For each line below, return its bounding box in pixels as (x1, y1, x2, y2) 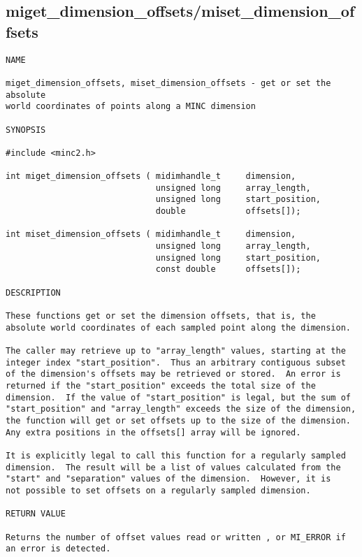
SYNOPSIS (6, 124, 46, 135)
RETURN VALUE (6, 509, 66, 519)
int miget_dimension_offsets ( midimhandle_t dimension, (6, 171, 296, 182)
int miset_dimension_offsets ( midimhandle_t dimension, (6, 229, 296, 240)
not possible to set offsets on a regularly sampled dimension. (6, 485, 311, 495)
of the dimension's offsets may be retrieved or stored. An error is (6, 369, 341, 379)
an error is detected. (6, 544, 111, 554)
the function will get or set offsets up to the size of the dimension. (6, 415, 351, 426)
